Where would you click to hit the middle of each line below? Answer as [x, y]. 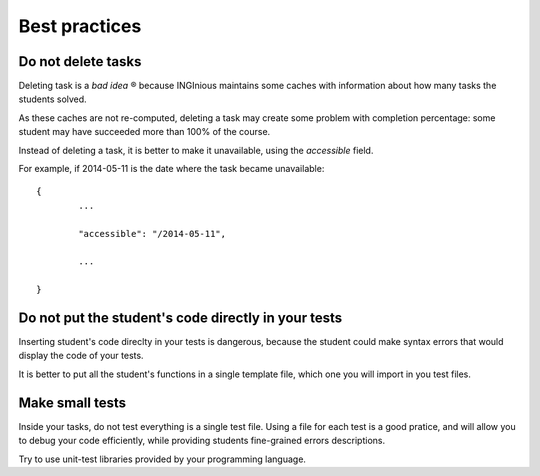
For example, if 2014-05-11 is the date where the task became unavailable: [171, 169]
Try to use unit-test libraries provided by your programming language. [162, 459]
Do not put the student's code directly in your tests [180, 317]
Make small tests [72, 402]
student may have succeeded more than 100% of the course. [144, 132]
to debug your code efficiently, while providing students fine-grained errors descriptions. [201, 441]
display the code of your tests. [81, 356]
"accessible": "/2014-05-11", [152, 233]
